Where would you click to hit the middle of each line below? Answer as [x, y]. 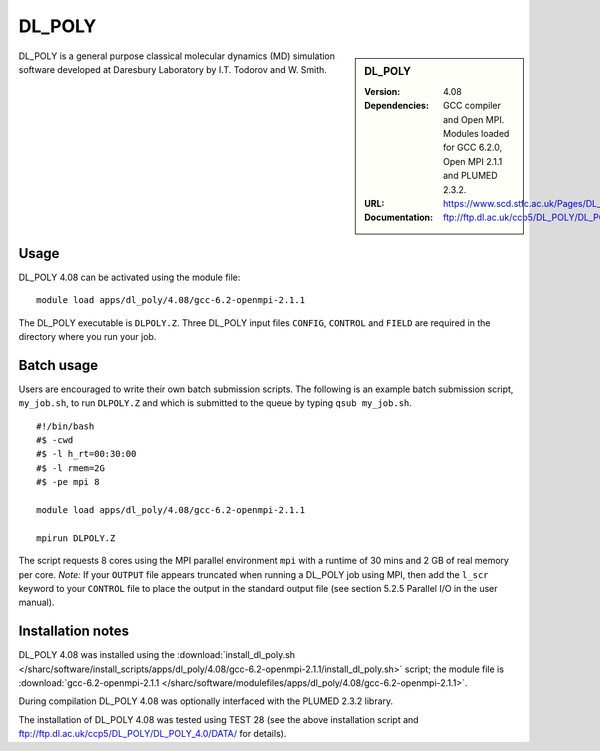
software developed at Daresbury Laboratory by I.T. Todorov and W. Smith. [172, 69]
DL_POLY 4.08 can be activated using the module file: [129, 277]
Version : [382, 91]
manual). [36, 602]
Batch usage [58, 365]
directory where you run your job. [87, 336]
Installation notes [74, 631]
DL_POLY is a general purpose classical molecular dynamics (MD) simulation [176, 56]
